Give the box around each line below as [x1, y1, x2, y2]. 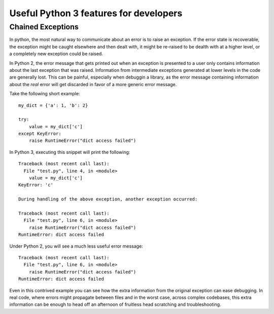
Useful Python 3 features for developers [9, 8, 183, 19]
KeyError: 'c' [18, 182, 53, 188]
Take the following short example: [9, 91, 80, 97]
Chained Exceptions [9, 22, 79, 31]
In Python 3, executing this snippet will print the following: [9, 149, 130, 155]
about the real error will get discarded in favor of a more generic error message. [9, 81, 177, 87]
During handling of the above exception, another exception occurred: [18, 197, 198, 202]
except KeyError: [18, 131, 61, 137]
